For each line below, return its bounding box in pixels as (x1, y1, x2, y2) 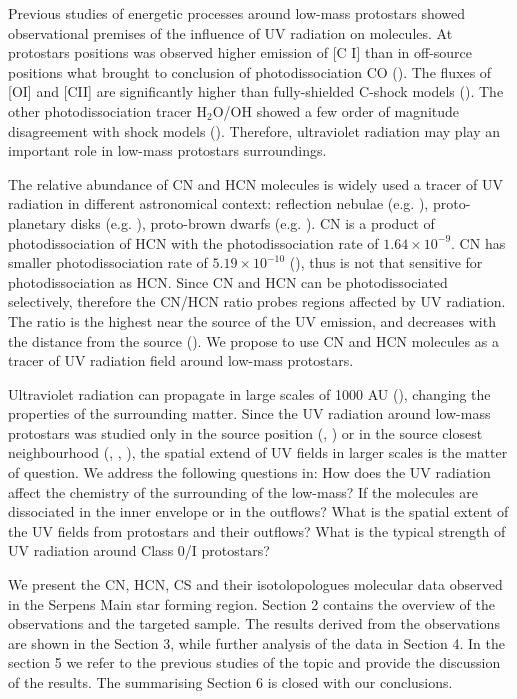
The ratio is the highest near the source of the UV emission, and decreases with (8, 310, 496, 331)
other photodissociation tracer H (8, 100, 208, 121)
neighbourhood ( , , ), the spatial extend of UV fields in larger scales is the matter (8, 442, 508, 463)
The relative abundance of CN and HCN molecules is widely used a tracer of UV (8, 173, 503, 194)
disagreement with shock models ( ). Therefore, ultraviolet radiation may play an (8, 120, 500, 141)
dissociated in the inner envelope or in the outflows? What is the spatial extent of (8, 501, 509, 522)
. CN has (451, 232, 506, 253)
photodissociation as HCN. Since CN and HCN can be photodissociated (8, 271, 448, 292)
